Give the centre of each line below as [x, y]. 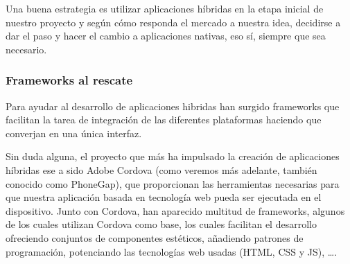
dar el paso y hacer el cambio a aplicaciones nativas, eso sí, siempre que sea [166, 36]
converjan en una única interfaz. [74, 133]
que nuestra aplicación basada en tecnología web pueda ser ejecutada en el [164, 197]
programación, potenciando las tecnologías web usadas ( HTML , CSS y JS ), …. [172, 251]
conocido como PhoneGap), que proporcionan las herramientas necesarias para [173, 183]
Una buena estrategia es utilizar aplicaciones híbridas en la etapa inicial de [165, 8]
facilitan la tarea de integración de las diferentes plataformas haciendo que [164, 120]
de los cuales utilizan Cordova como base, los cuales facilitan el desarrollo [161, 224]
